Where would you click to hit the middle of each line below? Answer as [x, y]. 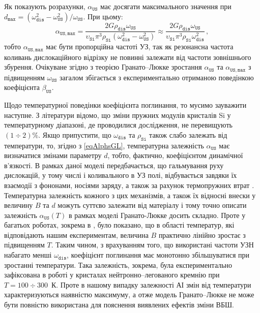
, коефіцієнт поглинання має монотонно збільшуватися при [158, 255]
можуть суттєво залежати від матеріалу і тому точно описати [152, 205]
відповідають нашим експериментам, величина [76, 234]
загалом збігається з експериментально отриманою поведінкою [157, 77]
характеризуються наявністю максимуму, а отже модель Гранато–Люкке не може [129, 294]
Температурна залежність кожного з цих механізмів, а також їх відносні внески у [130, 195]
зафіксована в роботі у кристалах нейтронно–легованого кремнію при [112, 275]
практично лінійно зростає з [202, 234]
